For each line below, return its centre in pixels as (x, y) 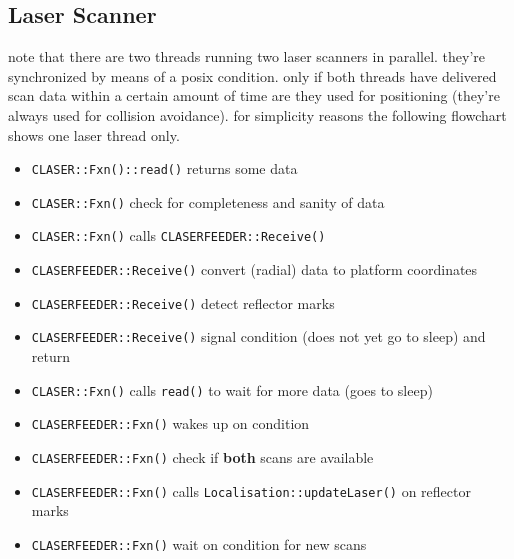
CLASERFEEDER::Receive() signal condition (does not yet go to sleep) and (258, 336)
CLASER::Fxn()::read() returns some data (164, 168)
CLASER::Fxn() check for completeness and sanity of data (208, 201)
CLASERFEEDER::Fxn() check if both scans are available (202, 457)
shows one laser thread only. (94, 134)
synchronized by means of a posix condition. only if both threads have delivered (252, 75)
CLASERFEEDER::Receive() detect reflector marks (183, 302)
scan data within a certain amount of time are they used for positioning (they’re (254, 95)
